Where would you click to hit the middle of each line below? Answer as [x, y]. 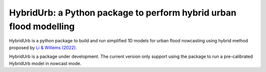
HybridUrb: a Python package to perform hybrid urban [123, 13]
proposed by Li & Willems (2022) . [43, 47]
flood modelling [42, 26]
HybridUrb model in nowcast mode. [45, 63]
